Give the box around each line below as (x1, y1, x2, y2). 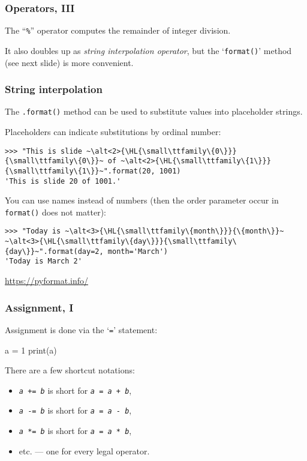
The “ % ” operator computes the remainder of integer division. (5, 24, 231, 37)
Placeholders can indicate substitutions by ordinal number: (5, 125, 221, 137)
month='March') (107, 247, 168, 256)
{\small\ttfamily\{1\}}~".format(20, (5, 166, 155, 175)
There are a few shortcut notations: (5, 364, 135, 376)
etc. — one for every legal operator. (19, 444, 150, 457)
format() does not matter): (5, 205, 107, 218)
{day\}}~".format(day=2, (5, 247, 104, 256)
